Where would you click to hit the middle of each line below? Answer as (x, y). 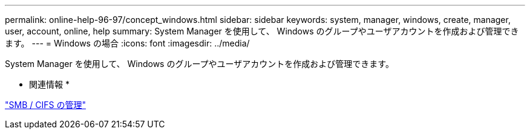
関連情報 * (49, 84)
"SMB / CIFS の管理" (45, 105)
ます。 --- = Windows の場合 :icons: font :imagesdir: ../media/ (127, 43)
